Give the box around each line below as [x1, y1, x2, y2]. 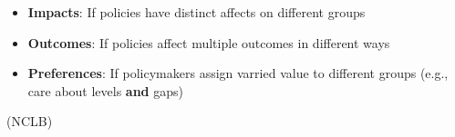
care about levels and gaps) [27, 81, 183, 100]
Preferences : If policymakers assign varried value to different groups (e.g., [27, 64, 449, 83]
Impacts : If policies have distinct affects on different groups [27, 3, 366, 21]
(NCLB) [6, 112, 53, 131]
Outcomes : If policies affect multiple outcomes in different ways [27, 33, 390, 52]
